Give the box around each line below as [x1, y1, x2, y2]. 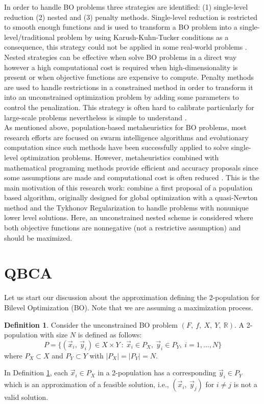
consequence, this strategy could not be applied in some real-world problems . [4, 41, 247, 52]
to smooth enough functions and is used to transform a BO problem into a [4, 22, 237, 32]
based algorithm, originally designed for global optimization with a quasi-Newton [4, 192, 258, 203]
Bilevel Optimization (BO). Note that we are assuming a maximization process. [4, 302, 253, 312]
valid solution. [4, 392, 49, 402]
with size [40, 329, 68, 340]
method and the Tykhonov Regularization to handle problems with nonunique [4, 202, 249, 212]
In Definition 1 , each [4, 367, 68, 378]
